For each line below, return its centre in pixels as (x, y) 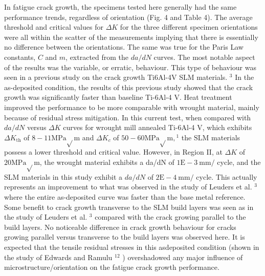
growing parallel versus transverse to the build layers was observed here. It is (125, 237)
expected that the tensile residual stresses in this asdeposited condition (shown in (132, 247)
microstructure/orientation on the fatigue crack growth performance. (112, 267)
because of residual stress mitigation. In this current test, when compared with (128, 117)
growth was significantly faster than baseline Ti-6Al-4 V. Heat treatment (118, 97)
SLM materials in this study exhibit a (63, 176)
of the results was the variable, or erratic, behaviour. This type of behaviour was (130, 67)
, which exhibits (227, 127)
